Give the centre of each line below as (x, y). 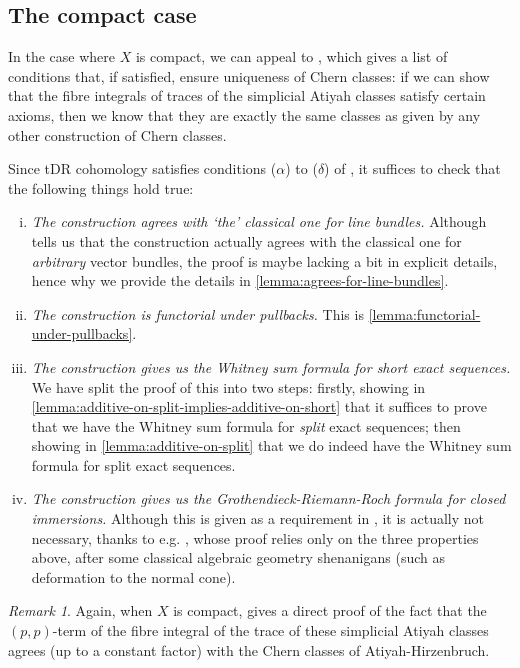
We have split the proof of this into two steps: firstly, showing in (228, 386)
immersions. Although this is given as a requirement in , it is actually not (258, 518)
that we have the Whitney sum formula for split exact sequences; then (246, 425)
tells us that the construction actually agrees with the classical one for (246, 240)
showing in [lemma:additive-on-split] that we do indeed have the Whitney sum (271, 445)
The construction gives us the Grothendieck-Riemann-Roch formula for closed (268, 498)
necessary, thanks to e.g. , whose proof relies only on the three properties (255, 537)
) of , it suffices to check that (412, 168)
